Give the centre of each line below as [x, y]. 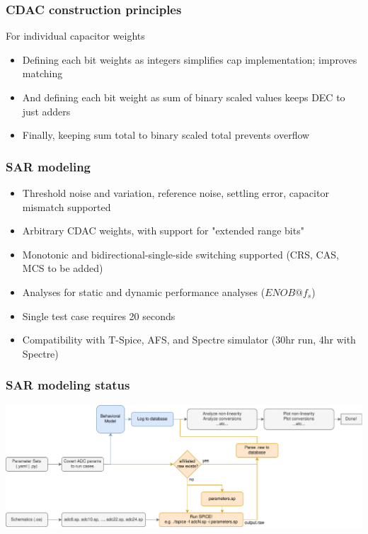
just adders [46, 111]
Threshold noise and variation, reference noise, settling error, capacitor [176, 193]
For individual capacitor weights [75, 36]
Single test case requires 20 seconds [99, 316]
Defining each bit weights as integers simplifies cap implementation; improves [190, 59]
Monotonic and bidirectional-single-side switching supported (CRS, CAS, [180, 254]
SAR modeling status [68, 385]
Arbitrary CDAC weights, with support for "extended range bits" [163, 231]
